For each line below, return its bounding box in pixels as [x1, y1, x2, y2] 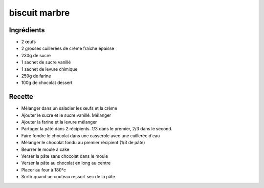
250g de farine [21, 73, 51, 79]
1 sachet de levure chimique [21, 66, 78, 72]
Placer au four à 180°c [21, 167, 66, 173]
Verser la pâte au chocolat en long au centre [21, 160, 111, 166]
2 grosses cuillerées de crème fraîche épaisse [21, 45, 114, 51]
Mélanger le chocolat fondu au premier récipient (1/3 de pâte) [21, 140, 145, 146]
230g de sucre [21, 52, 51, 58]
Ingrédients [9, 26, 45, 34]
